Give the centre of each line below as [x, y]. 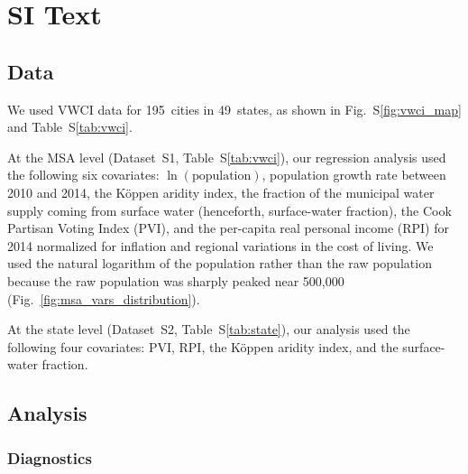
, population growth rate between [354, 175]
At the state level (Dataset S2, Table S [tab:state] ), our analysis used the [209, 329]
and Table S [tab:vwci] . [70, 127]
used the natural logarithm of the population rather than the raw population [220, 263]
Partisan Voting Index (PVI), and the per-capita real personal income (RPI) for [228, 228]
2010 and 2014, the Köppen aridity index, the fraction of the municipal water [221, 192]
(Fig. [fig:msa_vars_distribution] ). [104, 298]
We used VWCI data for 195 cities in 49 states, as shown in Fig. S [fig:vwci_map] [234, 109]
